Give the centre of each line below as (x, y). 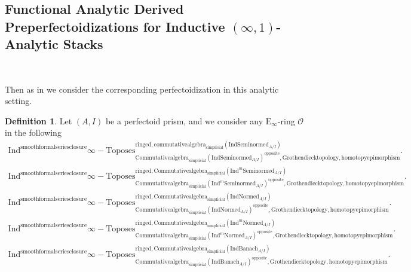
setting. (19, 101)
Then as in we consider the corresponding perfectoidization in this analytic (142, 89)
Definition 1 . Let (39, 120)
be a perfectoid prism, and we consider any (184, 120)
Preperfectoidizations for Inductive (115, 26)
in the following (33, 132)
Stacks (83, 44)
